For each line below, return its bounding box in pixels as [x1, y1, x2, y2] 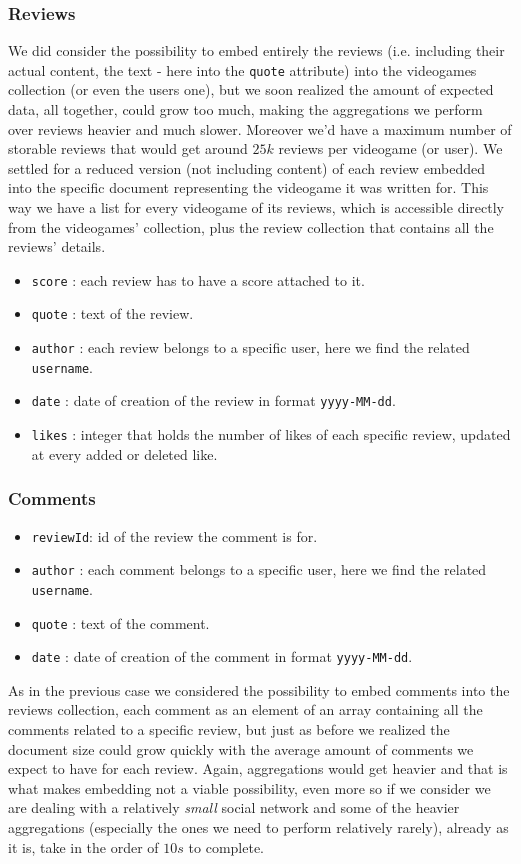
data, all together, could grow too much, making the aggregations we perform [8, 99, 483, 120]
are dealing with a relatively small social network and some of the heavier [8, 797, 460, 818]
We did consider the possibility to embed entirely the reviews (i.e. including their [8, 40, 505, 61]
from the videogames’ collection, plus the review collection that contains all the [8, 216, 494, 237]
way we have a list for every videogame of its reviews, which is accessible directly [8, 197, 504, 218]
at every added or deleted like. [31, 443, 218, 464]
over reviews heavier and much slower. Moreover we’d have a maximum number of [8, 118, 512, 139]
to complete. [188, 836, 264, 857]
